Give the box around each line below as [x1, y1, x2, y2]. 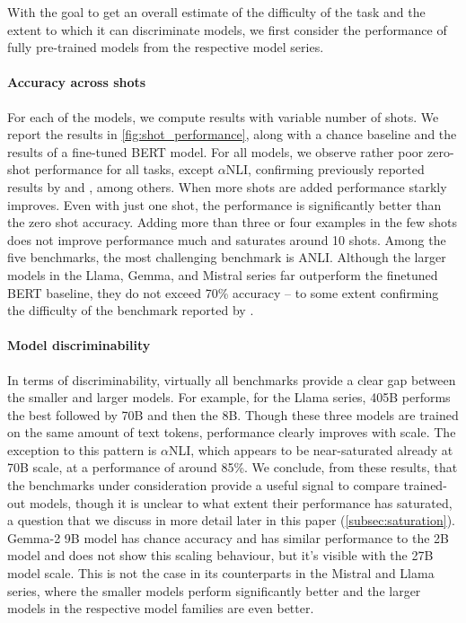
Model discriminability [7, 336, 151, 355]
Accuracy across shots [7, 73, 146, 92]
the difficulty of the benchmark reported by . [7, 301, 254, 320]
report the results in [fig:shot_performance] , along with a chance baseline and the [7, 125, 457, 144]
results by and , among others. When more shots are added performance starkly [7, 177, 447, 196]
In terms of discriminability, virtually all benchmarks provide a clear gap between [7, 370, 456, 389]
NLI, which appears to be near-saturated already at [168, 440, 453, 459]
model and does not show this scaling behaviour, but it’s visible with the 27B [7, 546, 434, 565]
